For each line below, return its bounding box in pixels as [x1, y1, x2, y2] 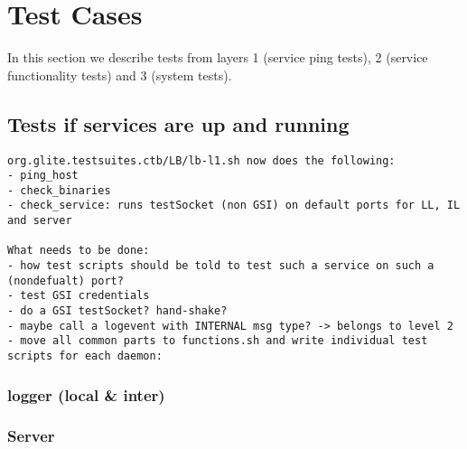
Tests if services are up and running [7, 109, 350, 137]
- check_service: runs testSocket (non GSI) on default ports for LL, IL [7, 199, 461, 212]
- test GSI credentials [7, 289, 150, 303]
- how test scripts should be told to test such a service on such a [7, 259, 434, 273]
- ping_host [7, 169, 79, 182]
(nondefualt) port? [7, 274, 124, 287]
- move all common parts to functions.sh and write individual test [7, 334, 428, 348]
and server [7, 214, 72, 228]
